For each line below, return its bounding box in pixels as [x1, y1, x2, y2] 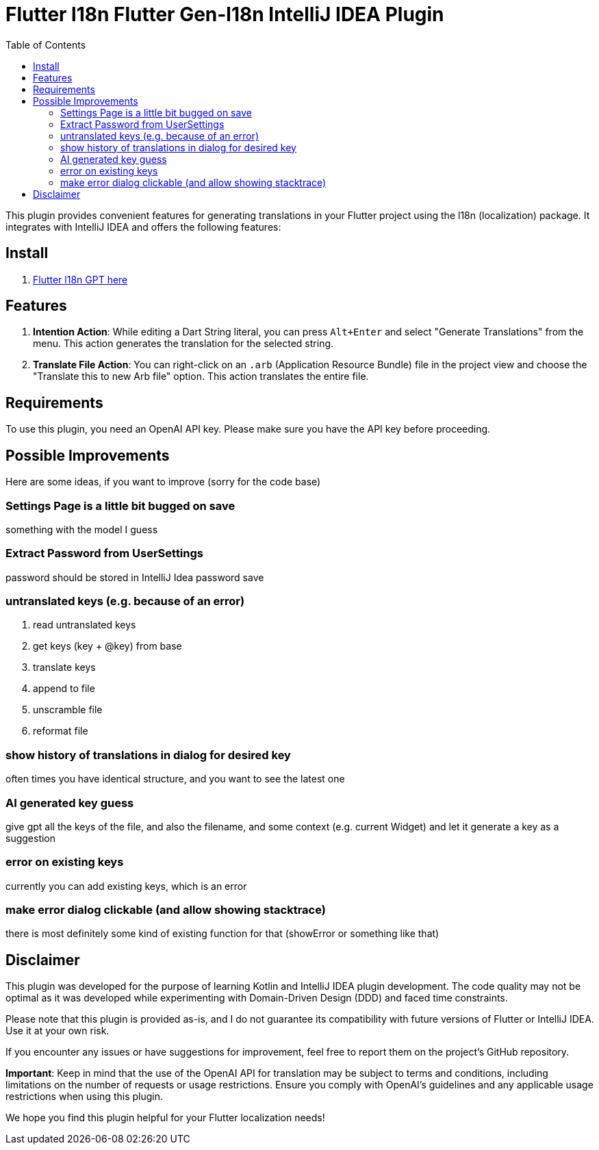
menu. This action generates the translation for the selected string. [33, 337, 334, 350]
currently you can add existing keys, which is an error [5, 880, 247, 892]
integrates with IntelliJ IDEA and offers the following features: [5, 220, 281, 233]
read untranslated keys [33, 619, 136, 631]
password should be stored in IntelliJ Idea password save [5, 571, 264, 583]
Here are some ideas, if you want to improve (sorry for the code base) [5, 476, 321, 488]
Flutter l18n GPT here [33, 273, 128, 285]
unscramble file [33, 704, 103, 716]
